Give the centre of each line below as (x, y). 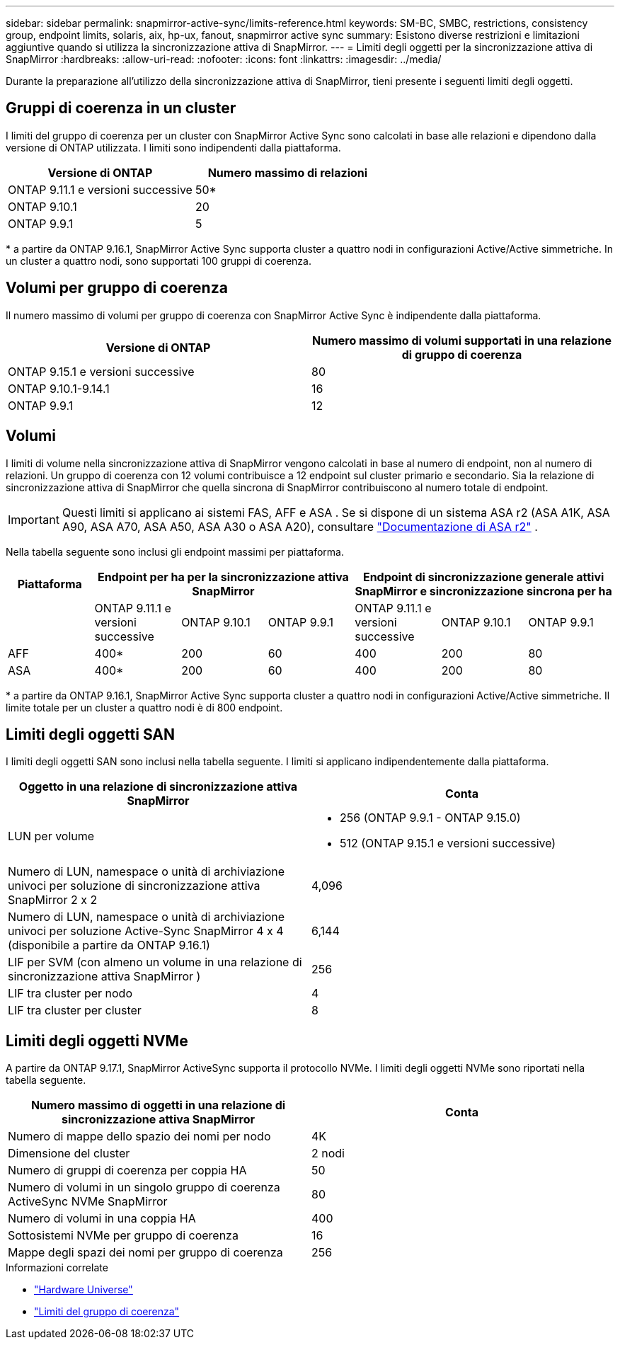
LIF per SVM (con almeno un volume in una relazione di (155, 962)
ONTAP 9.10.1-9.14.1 (59, 388)
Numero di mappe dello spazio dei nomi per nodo (139, 1137)
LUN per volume (51, 836)
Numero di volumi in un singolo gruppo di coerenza (144, 1187)
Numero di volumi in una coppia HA (102, 1219)
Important (34, 519)
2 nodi (328, 1154)
